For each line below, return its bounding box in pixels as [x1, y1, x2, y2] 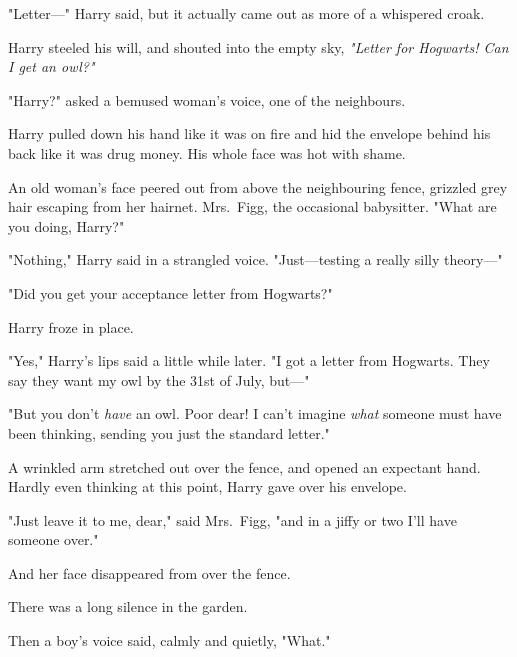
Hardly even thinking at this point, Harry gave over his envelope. [8, 476, 407, 497]
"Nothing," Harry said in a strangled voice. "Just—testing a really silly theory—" [8, 249, 503, 270]
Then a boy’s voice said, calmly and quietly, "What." [8, 630, 331, 651]
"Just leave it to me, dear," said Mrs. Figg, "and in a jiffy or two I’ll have [8, 509, 457, 530]
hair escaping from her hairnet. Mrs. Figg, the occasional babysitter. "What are [8, 196, 497, 217]
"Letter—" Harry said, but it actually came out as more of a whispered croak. [8, 3, 485, 23]
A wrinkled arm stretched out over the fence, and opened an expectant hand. [8, 456, 481, 477]
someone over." [8, 529, 99, 550]
